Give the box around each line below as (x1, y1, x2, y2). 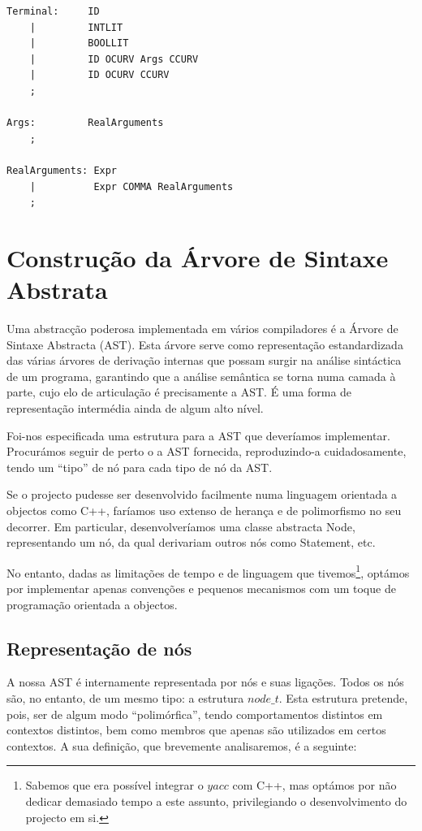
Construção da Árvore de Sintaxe (6, 240, 389, 274)
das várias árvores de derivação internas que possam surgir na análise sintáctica (6, 352, 402, 369)
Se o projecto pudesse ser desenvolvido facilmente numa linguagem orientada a (6, 486, 398, 503)
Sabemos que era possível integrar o (25, 777, 204, 794)
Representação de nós (6, 635, 192, 660)
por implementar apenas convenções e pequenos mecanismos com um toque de (6, 580, 396, 596)
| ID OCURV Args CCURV (29, 53, 199, 65)
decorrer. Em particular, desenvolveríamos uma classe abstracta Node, (6, 517, 355, 535)
